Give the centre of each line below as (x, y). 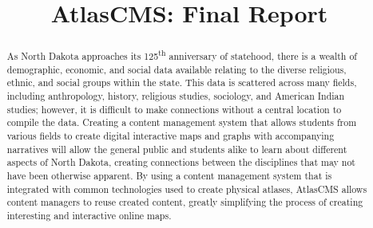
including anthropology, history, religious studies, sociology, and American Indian (176, 96)
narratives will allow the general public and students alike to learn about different (177, 149)
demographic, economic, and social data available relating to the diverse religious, (177, 69)
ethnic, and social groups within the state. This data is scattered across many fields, (182, 83)
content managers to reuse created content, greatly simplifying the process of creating (185, 202)
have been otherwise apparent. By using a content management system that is (169, 176)
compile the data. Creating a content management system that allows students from (182, 122)
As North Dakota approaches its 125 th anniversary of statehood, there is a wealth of (182, 55)
